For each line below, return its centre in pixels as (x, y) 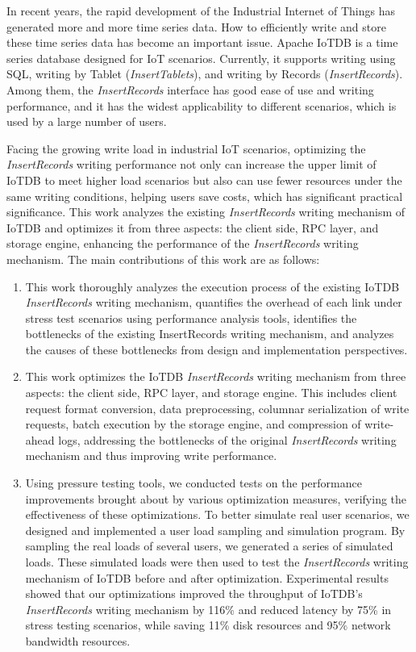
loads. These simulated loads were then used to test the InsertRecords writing (217, 562)
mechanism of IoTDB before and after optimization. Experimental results (207, 577)
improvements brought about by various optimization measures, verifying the (216, 498)
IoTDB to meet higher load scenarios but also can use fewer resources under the (204, 180)
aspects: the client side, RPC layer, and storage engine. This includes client (211, 393)
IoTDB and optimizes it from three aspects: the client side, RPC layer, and (193, 227)
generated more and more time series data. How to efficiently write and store (196, 26)
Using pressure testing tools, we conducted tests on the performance (193, 483)
